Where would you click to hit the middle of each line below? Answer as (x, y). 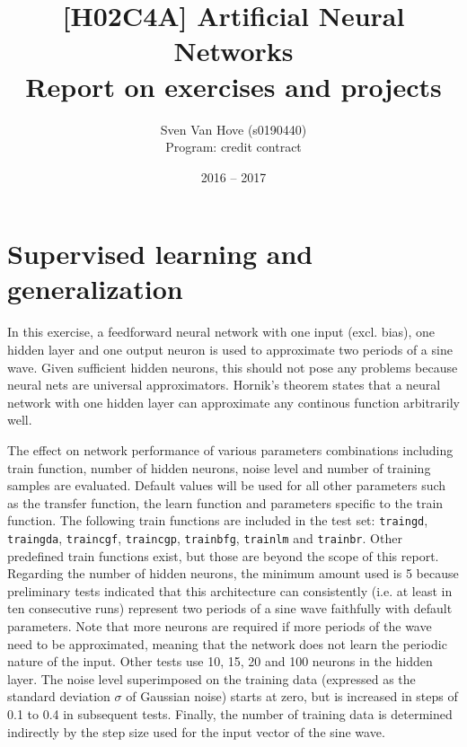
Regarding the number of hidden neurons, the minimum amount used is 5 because (233, 573)
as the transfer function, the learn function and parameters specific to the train (225, 502)
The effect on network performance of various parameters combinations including (230, 449)
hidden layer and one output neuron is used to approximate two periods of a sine (230, 349)
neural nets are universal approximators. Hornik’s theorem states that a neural (224, 385)
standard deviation (59, 696)
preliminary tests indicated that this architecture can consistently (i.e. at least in (230, 590)
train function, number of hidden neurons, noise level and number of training (219, 467)
